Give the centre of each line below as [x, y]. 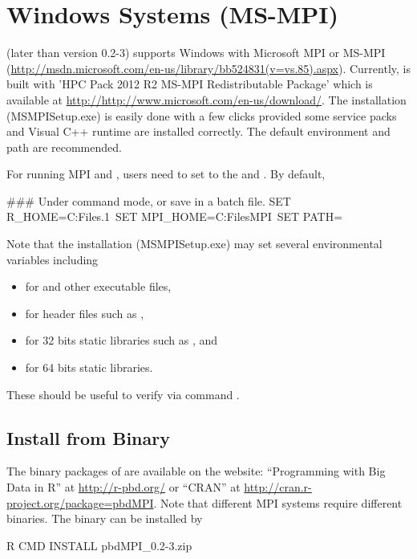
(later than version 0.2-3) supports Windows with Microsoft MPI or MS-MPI [196, 53]
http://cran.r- [278, 487]
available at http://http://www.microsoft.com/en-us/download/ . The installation [206, 99]
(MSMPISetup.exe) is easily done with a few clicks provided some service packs [202, 115]
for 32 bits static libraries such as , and [121, 340]
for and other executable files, [98, 286]
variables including [53, 259]
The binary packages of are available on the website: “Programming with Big [196, 471]
